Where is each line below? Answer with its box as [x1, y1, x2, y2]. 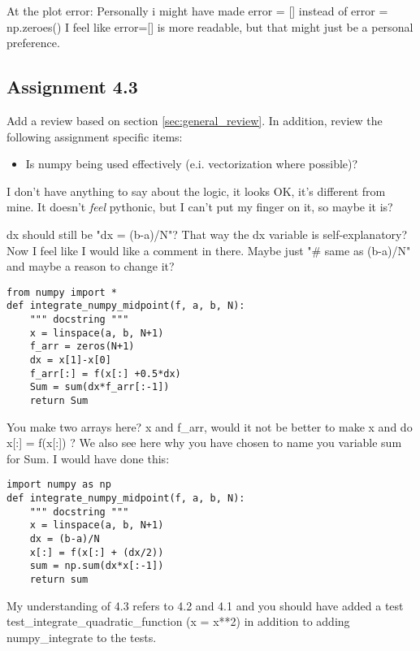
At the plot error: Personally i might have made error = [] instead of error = [6, 2, 388, 19]
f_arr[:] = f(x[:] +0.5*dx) [29, 367, 181, 380]
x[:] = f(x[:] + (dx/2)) [29, 546, 164, 558]
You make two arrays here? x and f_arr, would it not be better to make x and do [6, 418, 413, 435]
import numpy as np [6, 479, 111, 491]
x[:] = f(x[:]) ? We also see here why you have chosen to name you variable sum [6, 434, 402, 451]
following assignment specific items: [6, 128, 183, 145]
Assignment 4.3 [6, 74, 138, 99]
